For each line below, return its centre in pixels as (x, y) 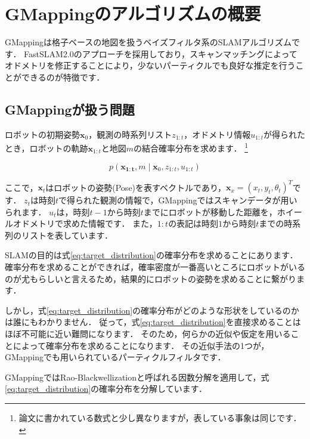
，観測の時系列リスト (130, 134)
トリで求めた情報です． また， (97, 223)
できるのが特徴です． (63, 77)
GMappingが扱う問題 (70, 109)
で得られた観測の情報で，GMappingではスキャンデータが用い (178, 200)
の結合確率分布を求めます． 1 (191, 147)
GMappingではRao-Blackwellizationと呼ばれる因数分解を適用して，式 (137, 377)
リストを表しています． (67, 235)
